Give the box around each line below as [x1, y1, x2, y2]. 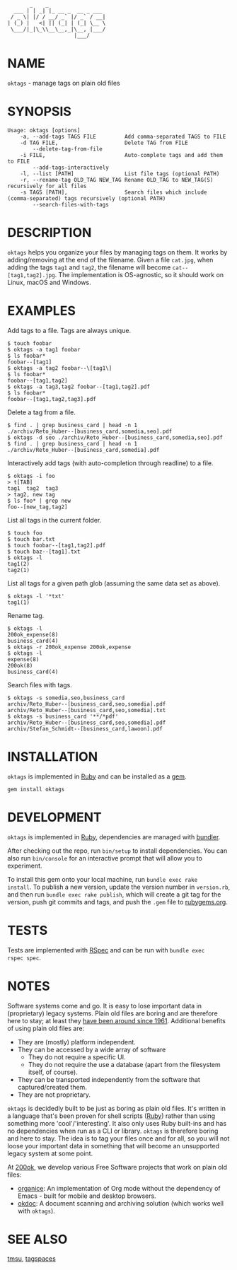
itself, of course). [28, 1068, 78, 1076]
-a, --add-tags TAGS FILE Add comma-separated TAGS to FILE [20, 133, 226, 140]
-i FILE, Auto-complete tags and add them [20, 151, 223, 158]
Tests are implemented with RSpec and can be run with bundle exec [7, 945, 205, 954]
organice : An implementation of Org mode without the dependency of [17, 1184, 221, 1192]
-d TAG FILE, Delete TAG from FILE [20, 139, 189, 146]
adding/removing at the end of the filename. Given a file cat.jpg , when [7, 255, 214, 264]
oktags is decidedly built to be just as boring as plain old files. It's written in [7, 1104, 226, 1112]
